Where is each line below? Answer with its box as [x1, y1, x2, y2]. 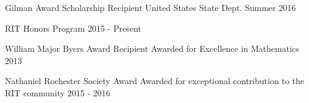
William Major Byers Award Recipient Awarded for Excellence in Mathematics [5, 42, 299, 55]
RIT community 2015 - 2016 [5, 86, 110, 99]
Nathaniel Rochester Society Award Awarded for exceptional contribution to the [5, 74, 304, 87]
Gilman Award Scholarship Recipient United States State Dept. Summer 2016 [5, 1, 296, 13]
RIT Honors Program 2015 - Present [5, 21, 141, 34]
